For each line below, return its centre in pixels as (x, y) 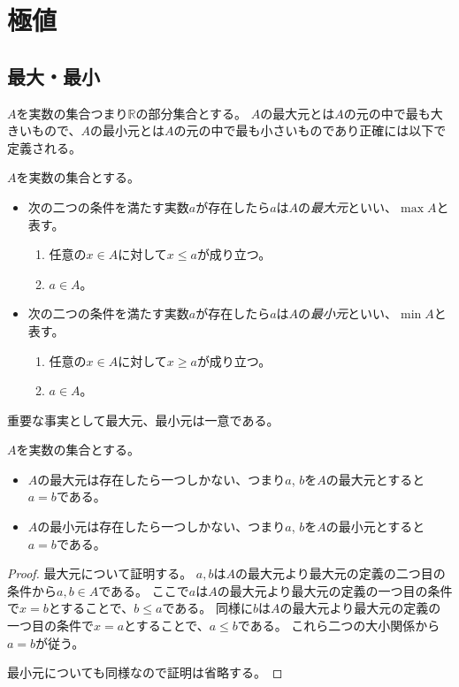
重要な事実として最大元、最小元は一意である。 (143, 420)
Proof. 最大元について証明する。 (100, 573)
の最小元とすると (375, 527)
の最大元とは (298, 113)
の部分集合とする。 (191, 113)
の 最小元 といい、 (348, 313)
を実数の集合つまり (72, 113)
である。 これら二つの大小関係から (339, 626)
